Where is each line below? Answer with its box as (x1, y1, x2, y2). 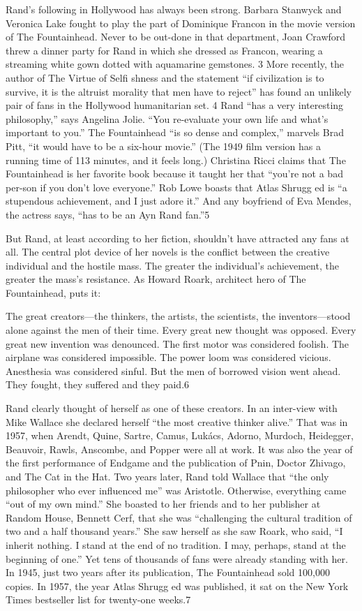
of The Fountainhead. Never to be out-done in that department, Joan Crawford (6, 29, 346, 44)
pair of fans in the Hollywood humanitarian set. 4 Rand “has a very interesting (6, 98, 344, 112)
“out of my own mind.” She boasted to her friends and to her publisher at (6, 496, 321, 511)
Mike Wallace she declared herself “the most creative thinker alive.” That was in (6, 414, 348, 429)
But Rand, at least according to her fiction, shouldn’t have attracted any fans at (6, 230, 349, 245)
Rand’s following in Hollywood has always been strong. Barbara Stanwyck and (6, 2, 342, 16)
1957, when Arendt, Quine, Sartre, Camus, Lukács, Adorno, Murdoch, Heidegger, (6, 428, 354, 443)
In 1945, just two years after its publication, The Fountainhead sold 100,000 (6, 565, 330, 580)
